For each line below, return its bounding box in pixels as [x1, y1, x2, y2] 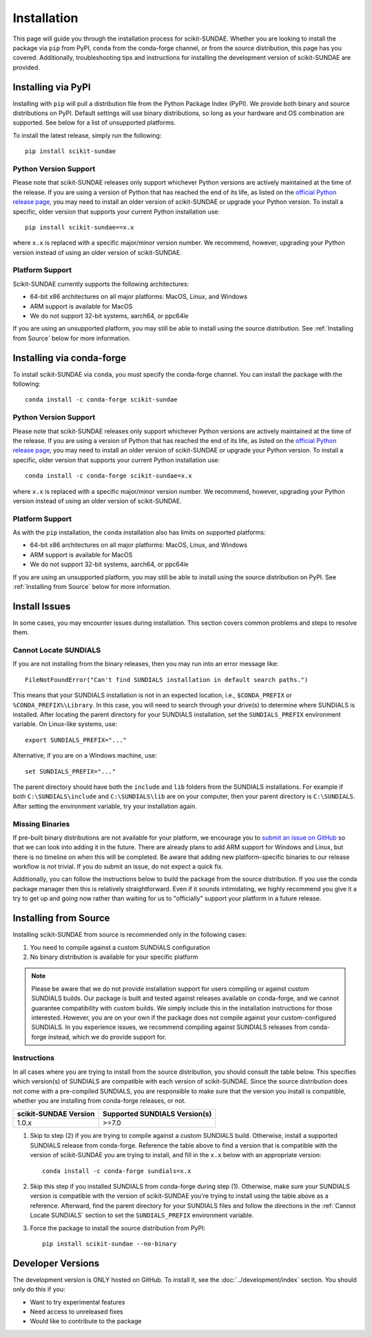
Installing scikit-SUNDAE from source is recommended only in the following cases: [12, 931, 247, 939]
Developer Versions [12, 1257, 100, 1269]
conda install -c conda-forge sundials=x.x [42, 1167, 192, 1174]
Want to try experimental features [30, 1298, 125, 1306]
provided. [12, 63, 41, 72]
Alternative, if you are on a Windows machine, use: [12, 752, 158, 760]
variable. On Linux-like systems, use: [12, 720, 117, 728]
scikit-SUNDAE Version [17, 1109, 95, 1119]
